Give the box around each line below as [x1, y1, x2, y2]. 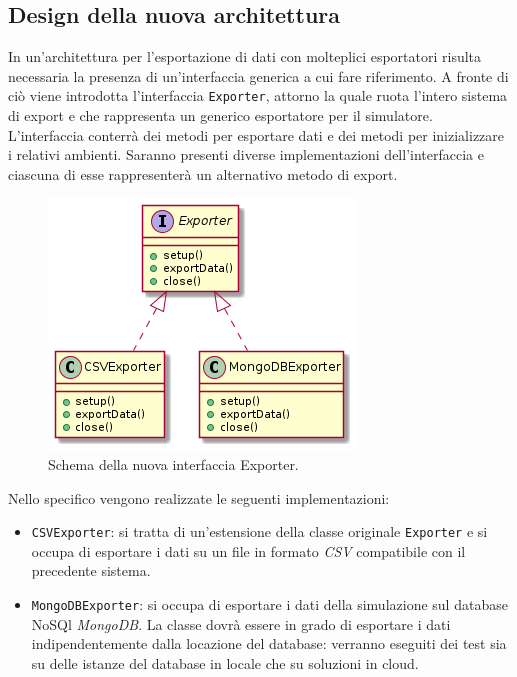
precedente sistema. [31, 560, 151, 581]
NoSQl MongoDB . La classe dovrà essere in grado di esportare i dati [31, 613, 451, 634]
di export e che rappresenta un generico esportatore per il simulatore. [8, 105, 433, 126]
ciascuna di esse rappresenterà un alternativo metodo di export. [8, 163, 398, 184]
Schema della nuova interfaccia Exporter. [48, 454, 299, 475]
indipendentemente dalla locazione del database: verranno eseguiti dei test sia [31, 633, 507, 654]
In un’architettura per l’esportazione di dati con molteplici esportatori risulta [8, 46, 482, 67]
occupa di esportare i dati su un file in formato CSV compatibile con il [31, 540, 466, 561]
